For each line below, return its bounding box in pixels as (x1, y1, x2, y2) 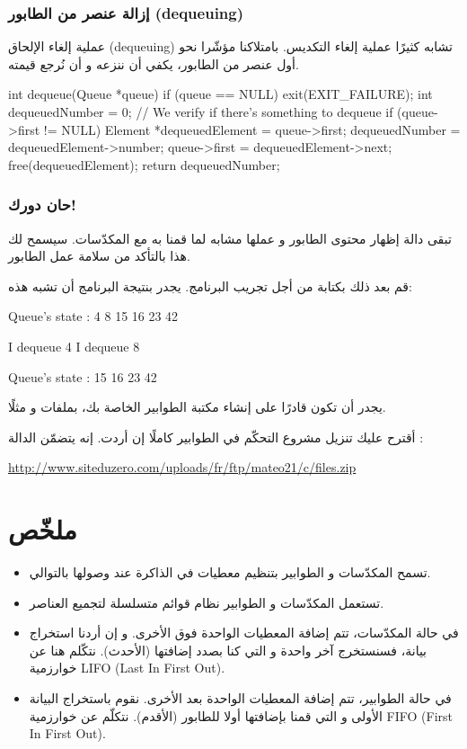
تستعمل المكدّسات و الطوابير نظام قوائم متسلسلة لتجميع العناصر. (29, 593, 384, 611)
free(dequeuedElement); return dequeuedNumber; (8, 155, 280, 174)
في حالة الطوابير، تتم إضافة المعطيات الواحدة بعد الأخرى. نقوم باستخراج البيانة (29, 689, 452, 708)
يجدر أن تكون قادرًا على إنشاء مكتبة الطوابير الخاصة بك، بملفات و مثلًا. (8, 397, 386, 416)
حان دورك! (8, 193, 76, 216)
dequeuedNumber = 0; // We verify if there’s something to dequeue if (8, 103, 393, 120)
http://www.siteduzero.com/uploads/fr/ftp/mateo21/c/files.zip (8, 458, 357, 477)
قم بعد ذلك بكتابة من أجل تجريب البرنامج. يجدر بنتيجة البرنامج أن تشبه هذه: (8, 276, 412, 295)
